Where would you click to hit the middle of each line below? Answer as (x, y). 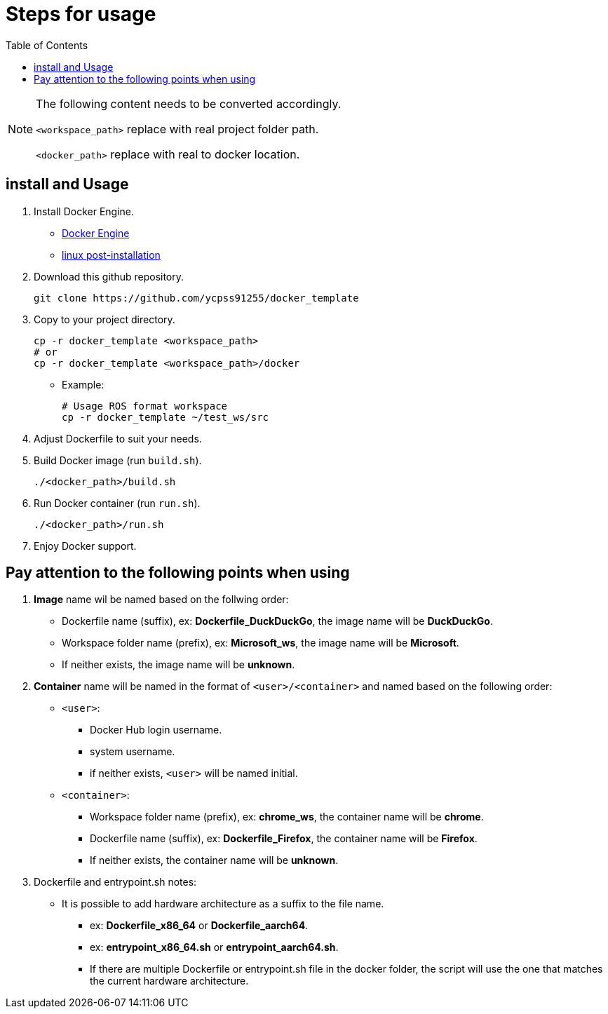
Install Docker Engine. (84, 211)
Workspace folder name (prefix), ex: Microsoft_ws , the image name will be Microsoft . (261, 643)
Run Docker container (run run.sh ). (117, 503)
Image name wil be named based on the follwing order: (161, 600)
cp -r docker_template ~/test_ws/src (165, 417)
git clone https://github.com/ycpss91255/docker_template (196, 298)
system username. (133, 752)
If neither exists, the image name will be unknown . (178, 665)
